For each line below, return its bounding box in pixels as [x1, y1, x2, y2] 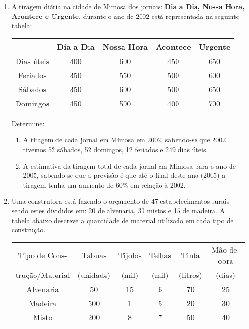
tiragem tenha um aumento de [23, 179, 114, 190]
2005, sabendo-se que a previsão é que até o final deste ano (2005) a [23, 170, 226, 180]
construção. [11, 225, 46, 235]
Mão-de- [212, 243, 240, 255]
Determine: [11, 118, 45, 128]
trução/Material [15, 269, 70, 280]
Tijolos [118, 249, 142, 261]
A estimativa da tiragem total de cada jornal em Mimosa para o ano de [23, 160, 236, 171]
